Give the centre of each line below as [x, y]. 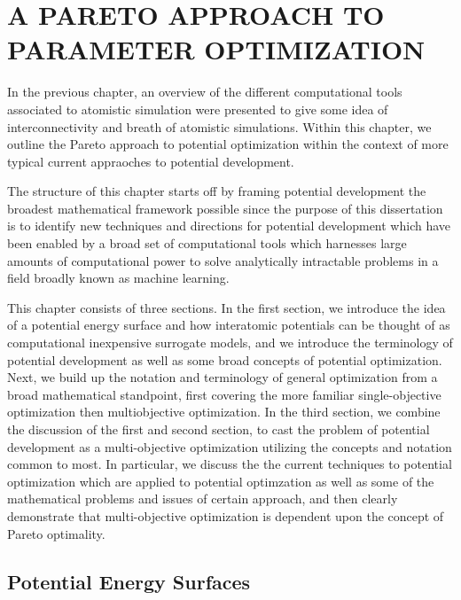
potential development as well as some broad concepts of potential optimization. [225, 359]
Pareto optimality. [56, 533]
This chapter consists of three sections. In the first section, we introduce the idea [227, 307]
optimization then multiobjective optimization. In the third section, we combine [224, 412]
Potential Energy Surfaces [129, 581]
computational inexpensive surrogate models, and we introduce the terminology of [230, 343]
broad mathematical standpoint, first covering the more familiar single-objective [224, 394]
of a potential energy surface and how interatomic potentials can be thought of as [229, 325]
